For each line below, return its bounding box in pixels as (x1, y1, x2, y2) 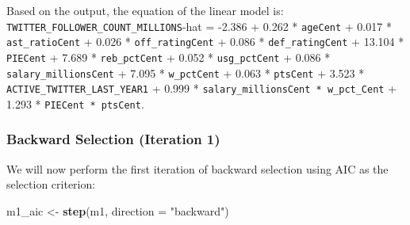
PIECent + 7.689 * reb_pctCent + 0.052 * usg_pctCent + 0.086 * (6, 48, 331, 65)
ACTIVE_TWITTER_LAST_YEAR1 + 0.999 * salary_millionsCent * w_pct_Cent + (6, 80, 397, 97)
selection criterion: (6, 176, 96, 193)
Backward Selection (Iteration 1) (6, 129, 220, 149)
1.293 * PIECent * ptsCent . (6, 95, 144, 112)
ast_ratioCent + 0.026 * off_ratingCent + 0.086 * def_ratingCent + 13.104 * (6, 33, 404, 50)
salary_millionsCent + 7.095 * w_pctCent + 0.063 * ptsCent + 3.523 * (6, 64, 365, 81)
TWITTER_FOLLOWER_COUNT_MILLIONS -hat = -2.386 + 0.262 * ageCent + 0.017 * (6, 17, 392, 34)
